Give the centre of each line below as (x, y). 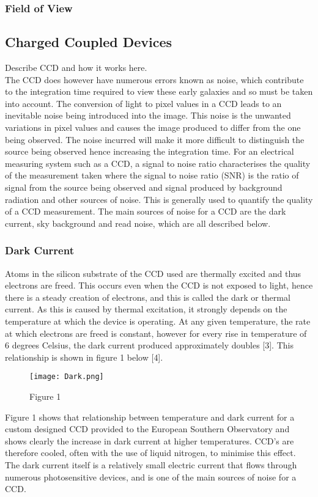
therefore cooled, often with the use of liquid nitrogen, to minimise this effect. (150, 453)
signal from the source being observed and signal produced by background (144, 187)
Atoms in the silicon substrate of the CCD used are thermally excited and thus (153, 273)
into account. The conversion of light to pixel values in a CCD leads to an (143, 103)
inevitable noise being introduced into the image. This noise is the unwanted (148, 115)
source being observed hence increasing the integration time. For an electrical (150, 151)
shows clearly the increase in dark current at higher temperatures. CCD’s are (150, 440)
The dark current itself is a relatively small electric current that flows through (151, 464)
